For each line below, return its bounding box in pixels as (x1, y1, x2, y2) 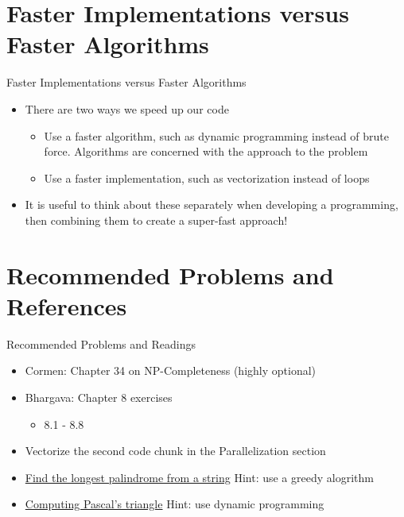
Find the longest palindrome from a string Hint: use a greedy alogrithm (25, 469, 374, 485)
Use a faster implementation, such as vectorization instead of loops (44, 169, 370, 186)
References (6, 289, 127, 322)
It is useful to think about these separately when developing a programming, (25, 196, 398, 213)
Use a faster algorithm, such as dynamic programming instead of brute (44, 127, 390, 144)
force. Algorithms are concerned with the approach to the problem (44, 143, 368, 160)
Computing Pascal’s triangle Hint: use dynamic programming (25, 496, 324, 512)
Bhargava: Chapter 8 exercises (25, 388, 173, 405)
